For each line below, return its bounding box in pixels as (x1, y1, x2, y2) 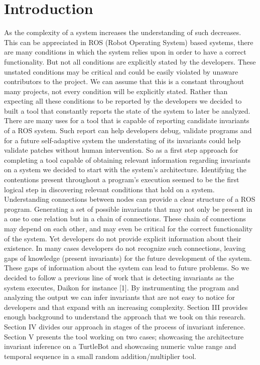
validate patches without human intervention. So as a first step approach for (4, 145, 238, 155)
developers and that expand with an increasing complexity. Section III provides (4, 301, 248, 312)
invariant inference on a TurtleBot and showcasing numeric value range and (4, 341, 236, 351)
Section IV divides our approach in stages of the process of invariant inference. (4, 321, 245, 331)
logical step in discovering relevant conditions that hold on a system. (4, 184, 215, 194)
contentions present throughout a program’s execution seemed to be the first (4, 174, 239, 185)
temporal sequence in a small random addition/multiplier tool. (4, 350, 196, 361)
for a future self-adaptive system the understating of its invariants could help (4, 135, 241, 145)
